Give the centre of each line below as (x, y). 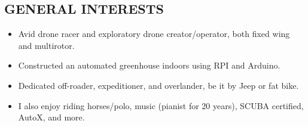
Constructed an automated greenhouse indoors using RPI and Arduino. (149, 65)
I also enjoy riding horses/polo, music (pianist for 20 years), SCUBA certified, (161, 105)
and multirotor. (46, 45)
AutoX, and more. (51, 117)
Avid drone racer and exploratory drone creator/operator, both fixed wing (154, 34)
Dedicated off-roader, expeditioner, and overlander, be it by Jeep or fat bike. (158, 85)
